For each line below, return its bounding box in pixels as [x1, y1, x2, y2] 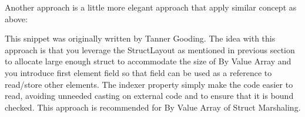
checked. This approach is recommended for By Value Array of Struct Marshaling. [5, 101, 301, 113]
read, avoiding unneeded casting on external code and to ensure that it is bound [5, 90, 294, 102]
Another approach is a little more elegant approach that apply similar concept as [5, 1, 297, 13]
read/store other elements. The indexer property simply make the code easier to [5, 78, 293, 90]
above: [5, 12, 28, 25]
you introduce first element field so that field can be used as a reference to [5, 66, 272, 78]
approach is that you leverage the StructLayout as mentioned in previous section [5, 43, 295, 56]
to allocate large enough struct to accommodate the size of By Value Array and [5, 55, 291, 67]
